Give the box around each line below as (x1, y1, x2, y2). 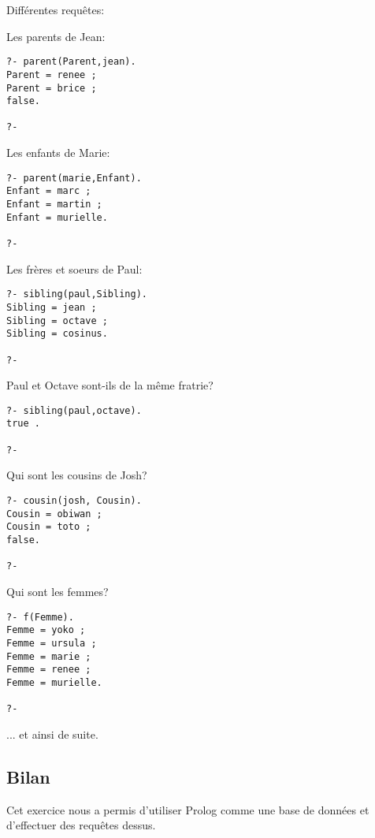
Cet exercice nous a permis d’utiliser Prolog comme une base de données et (6, 801, 369, 818)
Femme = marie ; (6, 650, 91, 662)
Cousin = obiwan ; (6, 508, 102, 520)
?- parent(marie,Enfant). (6, 172, 142, 184)
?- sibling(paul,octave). (6, 404, 142, 416)
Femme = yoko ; (6, 624, 86, 636)
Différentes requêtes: (6, 2, 105, 17)
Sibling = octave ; (6, 315, 108, 326)
